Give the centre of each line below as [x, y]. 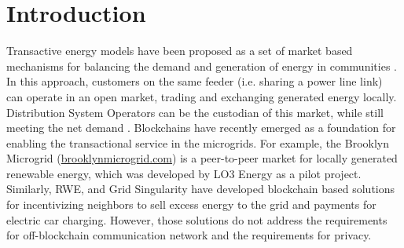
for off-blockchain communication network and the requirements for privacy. [189, 235]
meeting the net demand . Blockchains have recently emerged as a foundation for [201, 128]
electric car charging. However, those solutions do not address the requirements [197, 219]
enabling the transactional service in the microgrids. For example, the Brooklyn [198, 142]
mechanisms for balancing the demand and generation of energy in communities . [202, 66]
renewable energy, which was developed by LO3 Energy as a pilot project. [184, 173]
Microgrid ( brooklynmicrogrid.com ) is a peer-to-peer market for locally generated [202, 158]
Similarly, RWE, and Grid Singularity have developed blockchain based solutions [201, 189]
